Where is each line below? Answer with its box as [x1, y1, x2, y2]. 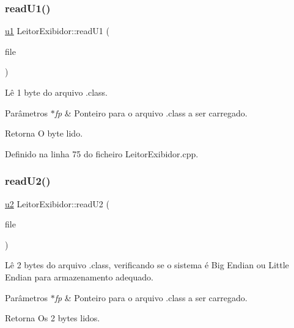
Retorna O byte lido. [5, 127, 83, 140]
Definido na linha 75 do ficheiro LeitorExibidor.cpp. [5, 147, 199, 160]
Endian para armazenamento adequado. [5, 270, 153, 283]
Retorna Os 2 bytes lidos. [5, 312, 100, 324]
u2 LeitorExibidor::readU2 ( [5, 197, 109, 210]
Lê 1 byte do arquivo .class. [5, 86, 108, 98]
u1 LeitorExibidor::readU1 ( [5, 24, 109, 37]
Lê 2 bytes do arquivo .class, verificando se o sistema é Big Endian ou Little [5, 258, 289, 271]
